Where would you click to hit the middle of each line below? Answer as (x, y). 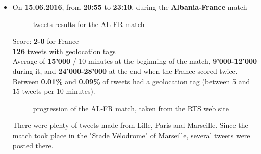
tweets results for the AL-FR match (89, 24)
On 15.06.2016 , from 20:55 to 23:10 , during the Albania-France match (130, 7)
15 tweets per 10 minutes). (54, 91)
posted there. (33, 145)
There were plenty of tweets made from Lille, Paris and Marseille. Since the (130, 125)
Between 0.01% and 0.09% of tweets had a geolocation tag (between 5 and (131, 81)
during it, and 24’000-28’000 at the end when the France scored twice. (125, 71)
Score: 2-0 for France (46, 41)
